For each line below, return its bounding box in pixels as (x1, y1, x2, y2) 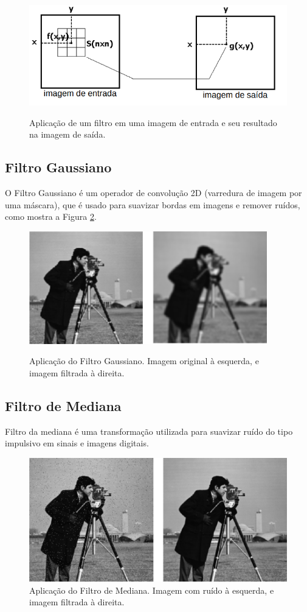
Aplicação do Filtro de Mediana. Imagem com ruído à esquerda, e (29, 583, 274, 596)
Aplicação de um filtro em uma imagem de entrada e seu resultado (29, 116, 277, 128)
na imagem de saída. (29, 128, 106, 141)
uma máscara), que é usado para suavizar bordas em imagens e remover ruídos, (5, 198, 300, 211)
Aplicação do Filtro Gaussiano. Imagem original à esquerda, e (29, 354, 259, 367)
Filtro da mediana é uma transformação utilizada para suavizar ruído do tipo (5, 424, 293, 437)
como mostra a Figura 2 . (5, 210, 97, 223)
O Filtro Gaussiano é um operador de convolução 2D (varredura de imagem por (5, 186, 302, 199)
